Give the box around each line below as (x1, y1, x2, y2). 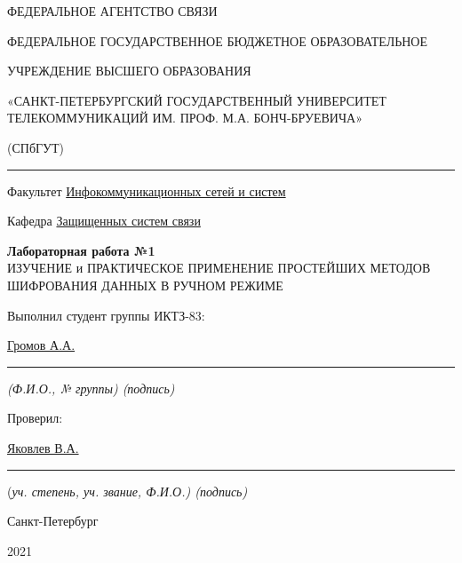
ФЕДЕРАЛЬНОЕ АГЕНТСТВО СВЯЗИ (7, 2, 218, 20)
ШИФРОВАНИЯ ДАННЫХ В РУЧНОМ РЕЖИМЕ (7, 275, 283, 294)
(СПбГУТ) (7, 138, 65, 156)
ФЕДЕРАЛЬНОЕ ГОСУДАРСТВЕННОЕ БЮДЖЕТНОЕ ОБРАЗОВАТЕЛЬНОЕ (7, 31, 428, 50)
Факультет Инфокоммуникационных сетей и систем (7, 181, 286, 200)
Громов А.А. (7, 336, 76, 354)
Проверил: (7, 408, 63, 427)
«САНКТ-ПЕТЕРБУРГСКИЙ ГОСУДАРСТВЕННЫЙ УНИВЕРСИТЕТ (7, 91, 386, 109)
